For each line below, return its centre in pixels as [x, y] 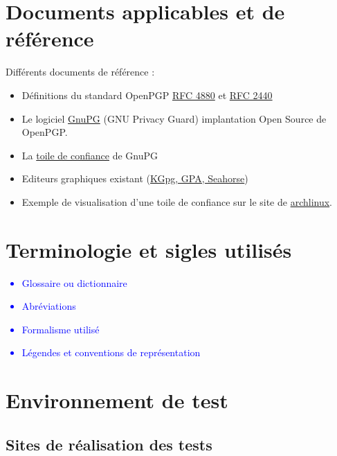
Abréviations [49, 306]
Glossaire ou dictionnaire [74, 282]
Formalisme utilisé [61, 329]
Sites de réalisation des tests [109, 444]
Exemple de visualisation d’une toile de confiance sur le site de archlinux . [177, 201]
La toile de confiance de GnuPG [90, 155]
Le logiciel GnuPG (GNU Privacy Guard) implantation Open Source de [174, 118]
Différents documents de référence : [80, 72]
